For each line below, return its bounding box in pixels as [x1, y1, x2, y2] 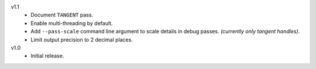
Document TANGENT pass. [30, 12, 94, 19]
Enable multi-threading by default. [30, 19, 114, 26]
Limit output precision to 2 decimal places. [30, 36, 133, 43]
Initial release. [30, 53, 64, 60]
